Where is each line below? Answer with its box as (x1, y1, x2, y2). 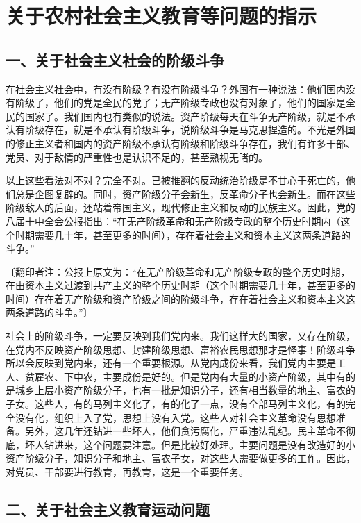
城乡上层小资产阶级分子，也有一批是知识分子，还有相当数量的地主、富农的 (15, 383, 355, 397)
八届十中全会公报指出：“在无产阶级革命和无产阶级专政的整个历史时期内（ (6, 213, 341, 228)
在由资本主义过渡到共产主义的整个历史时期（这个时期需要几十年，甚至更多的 (6, 278, 355, 292)
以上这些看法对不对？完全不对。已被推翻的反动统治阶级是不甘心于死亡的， (6, 173, 346, 188)
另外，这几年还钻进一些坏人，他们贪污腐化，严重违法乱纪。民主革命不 (24, 424, 346, 438)
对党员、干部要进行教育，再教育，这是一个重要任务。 (6, 465, 249, 479)
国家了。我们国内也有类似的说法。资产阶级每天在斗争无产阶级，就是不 (24, 108, 346, 123)
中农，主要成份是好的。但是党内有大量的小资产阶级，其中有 (73, 369, 346, 383)
